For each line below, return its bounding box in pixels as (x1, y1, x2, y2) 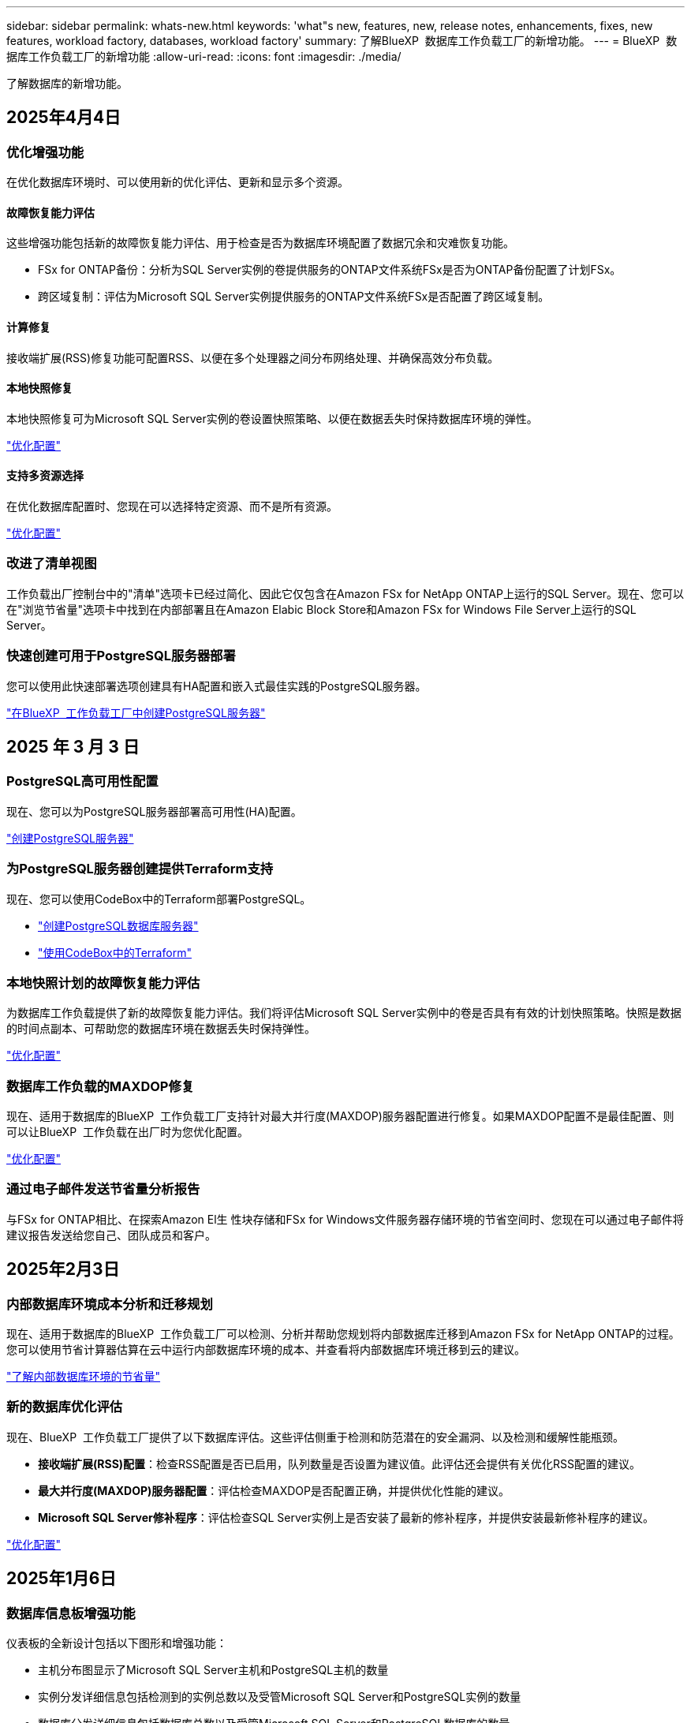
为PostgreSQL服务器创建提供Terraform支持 (6, 861, 274, 877)
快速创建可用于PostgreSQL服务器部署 (6, 648, 236, 664)
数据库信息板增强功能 (6, 1605, 136, 1621)
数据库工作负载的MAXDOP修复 (6, 1078, 195, 1094)
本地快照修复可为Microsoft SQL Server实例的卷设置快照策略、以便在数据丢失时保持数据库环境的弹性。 (6, 411, 538, 425)
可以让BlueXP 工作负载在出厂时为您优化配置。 (6, 1125, 248, 1139)
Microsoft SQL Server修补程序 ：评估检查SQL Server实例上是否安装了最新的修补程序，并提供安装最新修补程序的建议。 (38, 1510, 654, 1524)
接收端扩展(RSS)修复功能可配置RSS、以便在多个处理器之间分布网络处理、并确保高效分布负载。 (6, 350, 499, 364)
